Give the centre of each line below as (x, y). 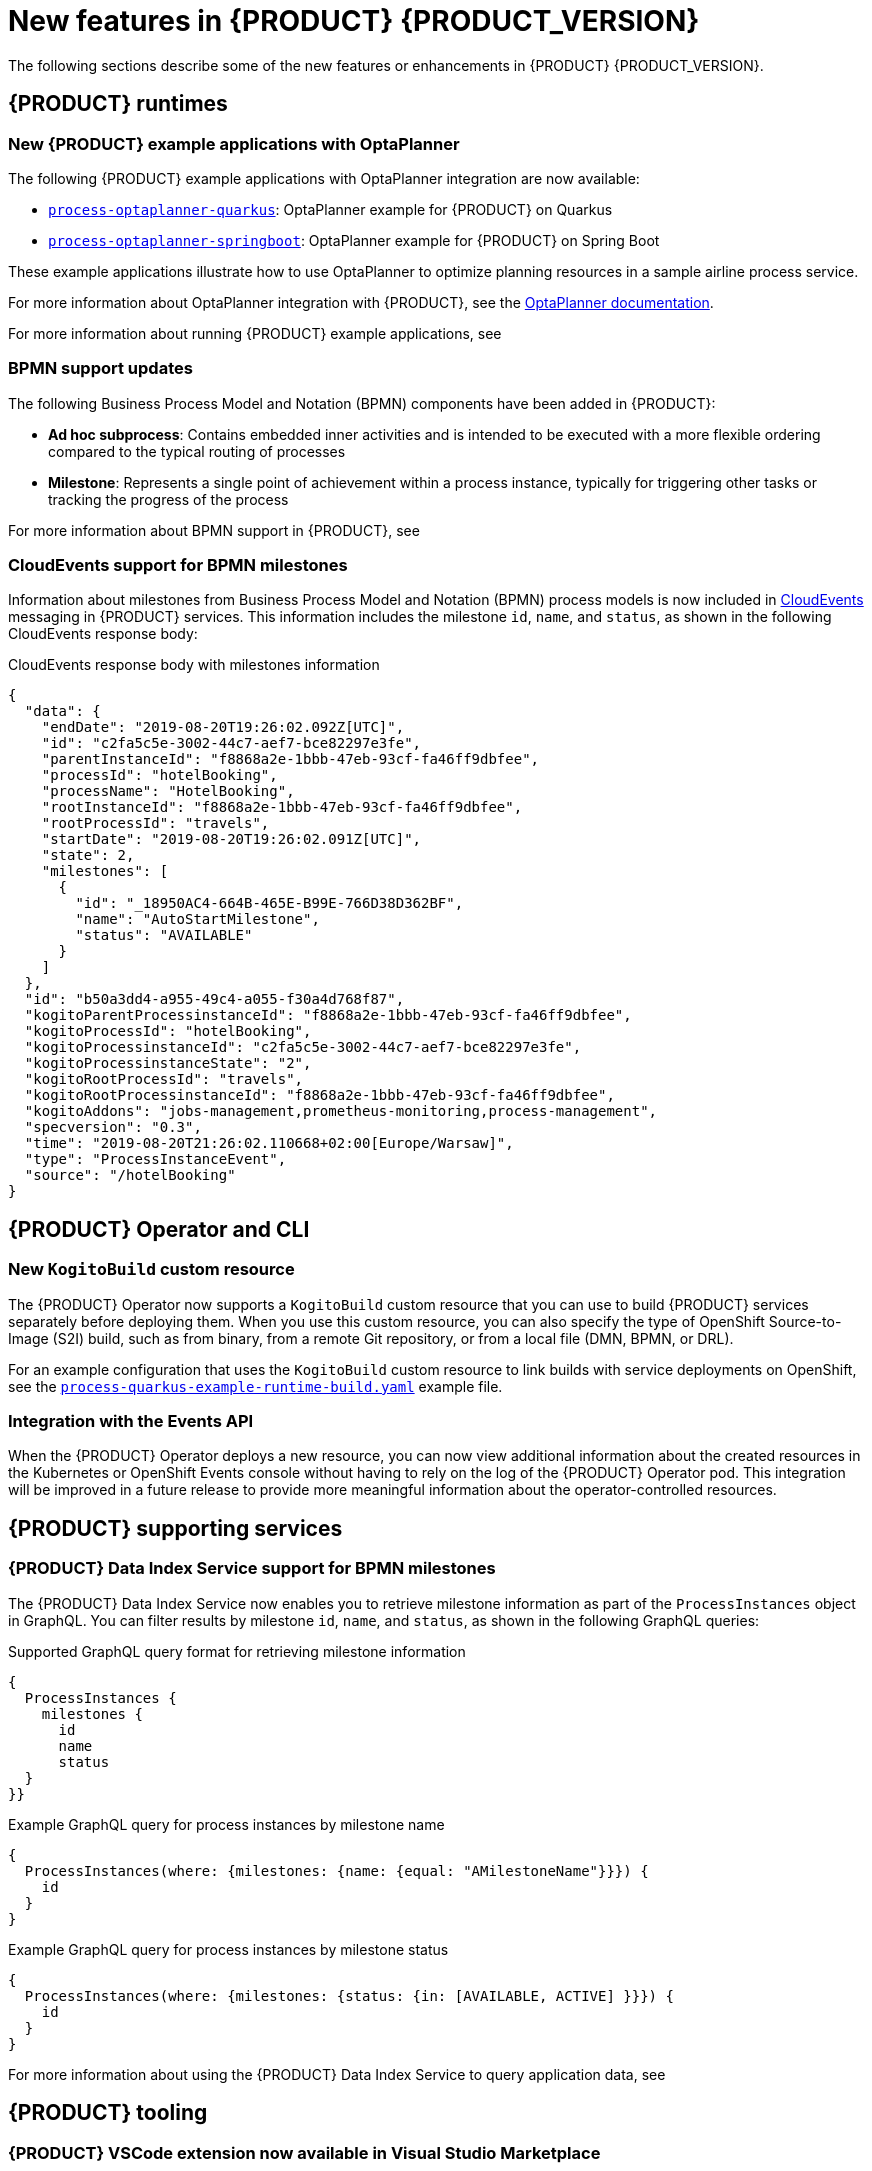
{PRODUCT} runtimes (118, 104)
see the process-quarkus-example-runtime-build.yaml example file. (255, 1386)
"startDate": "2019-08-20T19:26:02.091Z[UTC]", (231, 839)
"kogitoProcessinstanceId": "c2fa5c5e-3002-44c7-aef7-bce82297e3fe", (303, 1047)
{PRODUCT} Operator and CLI (159, 1229)
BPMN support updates (100, 368)
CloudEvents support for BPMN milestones (178, 565)
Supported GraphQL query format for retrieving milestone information (237, 1651)
